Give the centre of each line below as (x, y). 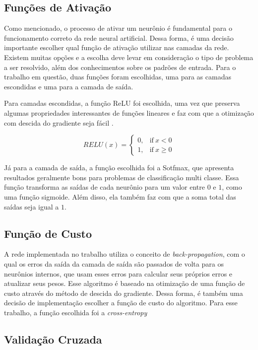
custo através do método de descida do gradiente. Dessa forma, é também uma (124, 293)
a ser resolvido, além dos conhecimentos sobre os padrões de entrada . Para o (120, 67)
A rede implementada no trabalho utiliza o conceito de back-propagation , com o (125, 254)
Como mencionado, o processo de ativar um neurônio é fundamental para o (118, 28)
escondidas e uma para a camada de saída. (69, 86)
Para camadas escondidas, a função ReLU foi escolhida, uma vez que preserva (122, 103)
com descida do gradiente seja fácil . (59, 122)
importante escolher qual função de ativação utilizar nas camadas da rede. (117, 47)
